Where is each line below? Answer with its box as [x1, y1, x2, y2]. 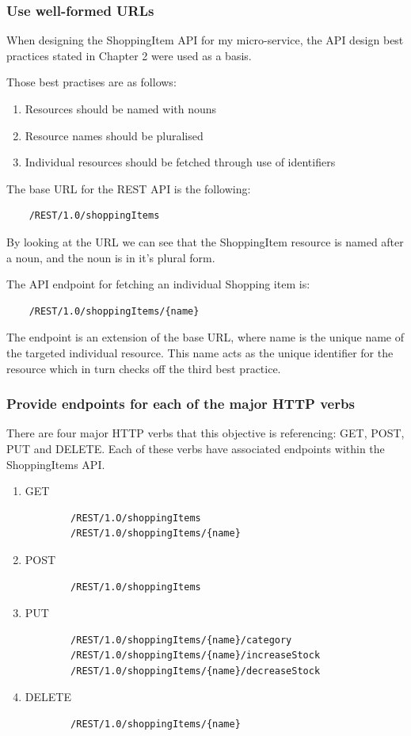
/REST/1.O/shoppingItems [70, 512, 201, 524]
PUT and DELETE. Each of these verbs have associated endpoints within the [6, 440, 385, 456]
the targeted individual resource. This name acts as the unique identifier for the [6, 344, 394, 360]
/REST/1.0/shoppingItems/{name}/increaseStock [70, 650, 321, 662]
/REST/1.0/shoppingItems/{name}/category [70, 634, 292, 646]
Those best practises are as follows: [6, 74, 177, 90]
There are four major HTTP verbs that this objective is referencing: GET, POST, [6, 425, 405, 441]
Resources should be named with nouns [25, 101, 217, 116]
